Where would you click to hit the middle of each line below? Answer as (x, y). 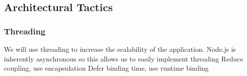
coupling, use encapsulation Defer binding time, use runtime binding (106, 68)
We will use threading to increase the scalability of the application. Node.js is (120, 49)
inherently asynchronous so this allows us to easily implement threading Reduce (123, 58)
